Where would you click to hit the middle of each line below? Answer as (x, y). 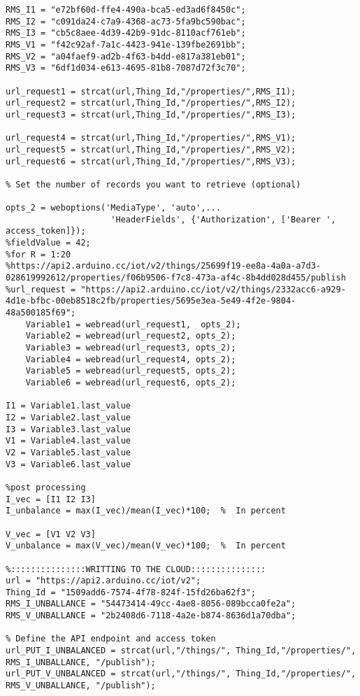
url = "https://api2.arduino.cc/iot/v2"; (103, 581)
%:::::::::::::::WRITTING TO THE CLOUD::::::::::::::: (136, 569)
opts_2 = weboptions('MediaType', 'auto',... (113, 208)
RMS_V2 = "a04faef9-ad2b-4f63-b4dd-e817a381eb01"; (126, 56)
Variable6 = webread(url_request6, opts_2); (131, 383)
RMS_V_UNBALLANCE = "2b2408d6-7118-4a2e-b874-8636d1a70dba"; (151, 616)
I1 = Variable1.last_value (68, 406)
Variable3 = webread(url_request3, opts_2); (131, 348)
